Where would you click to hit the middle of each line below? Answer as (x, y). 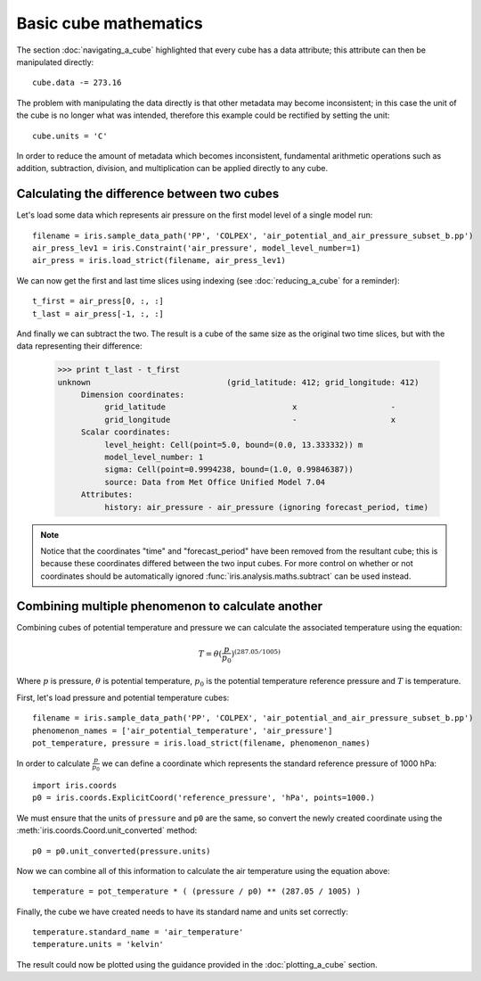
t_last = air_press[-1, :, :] (98, 313)
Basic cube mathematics (110, 23)
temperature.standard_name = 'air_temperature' (138, 932)
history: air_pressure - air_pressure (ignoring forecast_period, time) (266, 507)
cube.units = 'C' (70, 136)
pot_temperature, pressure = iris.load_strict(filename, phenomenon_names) (201, 743)
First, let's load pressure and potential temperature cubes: (123, 697)
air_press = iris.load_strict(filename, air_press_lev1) (159, 260)
